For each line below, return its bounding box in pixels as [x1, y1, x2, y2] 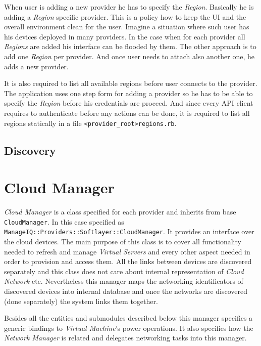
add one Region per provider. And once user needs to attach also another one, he [4, 51, 255, 61]
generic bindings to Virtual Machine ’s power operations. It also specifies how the [4, 322, 253, 333]
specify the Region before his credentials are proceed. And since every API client [4, 98, 253, 108]
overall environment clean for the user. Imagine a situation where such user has [4, 21, 249, 32]
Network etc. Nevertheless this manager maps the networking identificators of [4, 276, 243, 286]
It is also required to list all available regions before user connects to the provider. [4, 78, 257, 89]
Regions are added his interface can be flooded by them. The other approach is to [4, 41, 256, 52]
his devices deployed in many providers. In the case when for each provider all [4, 31, 245, 41]
